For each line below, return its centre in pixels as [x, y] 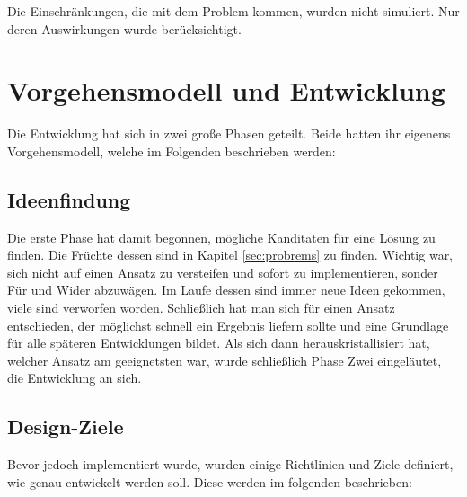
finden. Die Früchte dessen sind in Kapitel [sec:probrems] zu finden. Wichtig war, [230, 255]
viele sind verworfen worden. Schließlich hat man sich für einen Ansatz [201, 308]
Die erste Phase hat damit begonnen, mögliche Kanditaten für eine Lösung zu [221, 237]
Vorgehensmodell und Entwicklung [226, 90]
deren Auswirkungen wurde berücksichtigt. [124, 28]
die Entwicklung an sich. [75, 378]
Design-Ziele [66, 426]
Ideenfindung [69, 199]
